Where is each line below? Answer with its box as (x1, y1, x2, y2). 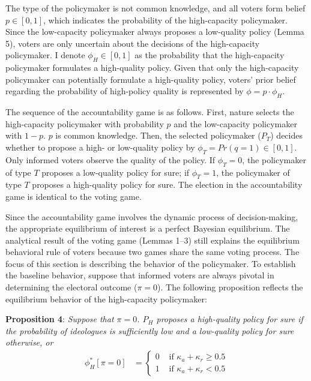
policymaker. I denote (5, 49, 85, 61)
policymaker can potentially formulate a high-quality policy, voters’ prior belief (5, 73, 296, 85)
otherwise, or (5, 336, 53, 349)
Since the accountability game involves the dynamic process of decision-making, (5, 210, 298, 223)
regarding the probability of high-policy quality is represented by (5, 85, 244, 97)
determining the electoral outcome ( (5, 281, 137, 293)
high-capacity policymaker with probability (5, 117, 164, 130)
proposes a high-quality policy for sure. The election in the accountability (32, 178, 303, 191)
